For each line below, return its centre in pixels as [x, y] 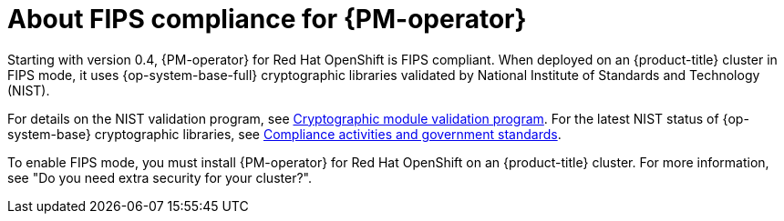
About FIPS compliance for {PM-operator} [267, 19]
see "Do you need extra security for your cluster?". [160, 177]
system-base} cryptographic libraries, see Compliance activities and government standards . [284, 134]
